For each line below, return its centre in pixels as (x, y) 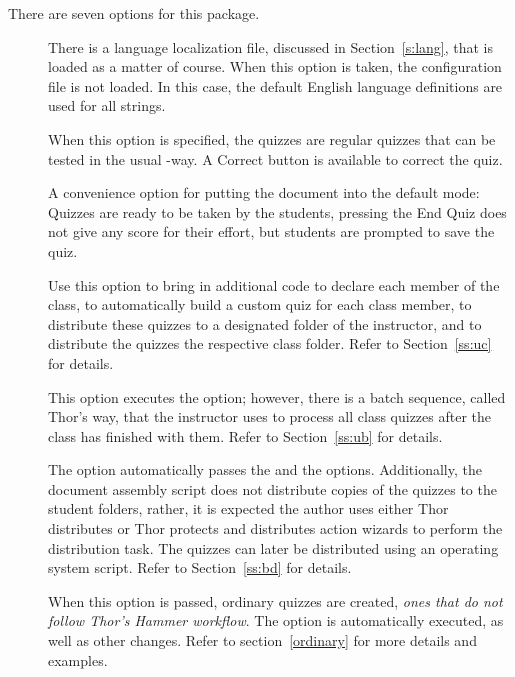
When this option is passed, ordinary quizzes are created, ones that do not (275, 600)
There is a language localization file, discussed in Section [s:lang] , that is (271, 46)
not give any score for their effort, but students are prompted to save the (271, 231)
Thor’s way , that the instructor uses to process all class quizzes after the (270, 416)
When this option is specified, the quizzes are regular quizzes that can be (272, 138)
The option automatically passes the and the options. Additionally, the (265, 469)
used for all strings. (107, 105)
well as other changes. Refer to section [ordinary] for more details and (262, 640)
